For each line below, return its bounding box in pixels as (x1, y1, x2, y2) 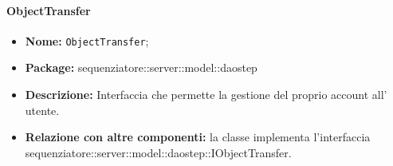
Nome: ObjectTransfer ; (25, 32, 149, 49)
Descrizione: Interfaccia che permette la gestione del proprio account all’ (25, 86, 387, 103)
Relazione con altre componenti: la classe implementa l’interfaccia (25, 128, 371, 145)
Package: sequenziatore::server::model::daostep (25, 59, 257, 76)
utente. (25, 101, 60, 118)
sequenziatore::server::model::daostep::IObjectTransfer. (25, 144, 292, 160)
